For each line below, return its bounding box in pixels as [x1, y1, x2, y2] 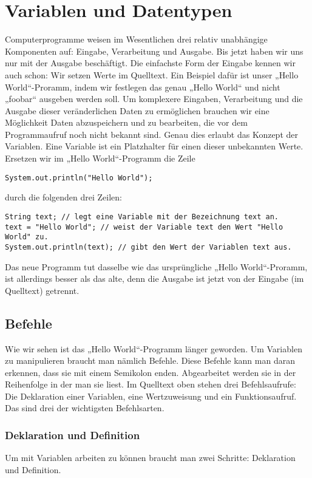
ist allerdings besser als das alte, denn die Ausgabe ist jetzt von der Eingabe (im [5, 272, 304, 285]
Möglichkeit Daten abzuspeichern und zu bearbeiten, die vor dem [5, 116, 248, 129]
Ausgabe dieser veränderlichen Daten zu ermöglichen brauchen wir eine [5, 104, 270, 117]
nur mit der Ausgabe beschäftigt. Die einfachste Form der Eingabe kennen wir [5, 56, 296, 69]
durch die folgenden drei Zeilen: [5, 191, 122, 203]
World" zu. [5, 233, 49, 242]
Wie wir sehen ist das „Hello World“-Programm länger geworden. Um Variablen [5, 342, 302, 355]
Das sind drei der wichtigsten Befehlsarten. [5, 401, 164, 414]
